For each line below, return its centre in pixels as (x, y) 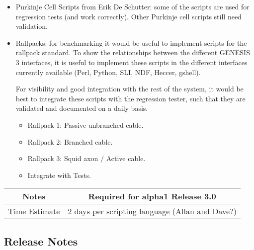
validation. (32, 26)
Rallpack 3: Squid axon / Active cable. (86, 158)
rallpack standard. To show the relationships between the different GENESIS (133, 52)
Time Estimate (34, 211)
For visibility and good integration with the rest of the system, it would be (129, 89)
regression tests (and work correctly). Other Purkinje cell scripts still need (128, 16)
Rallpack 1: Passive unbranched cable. (85, 125)
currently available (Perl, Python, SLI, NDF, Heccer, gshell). (108, 72)
